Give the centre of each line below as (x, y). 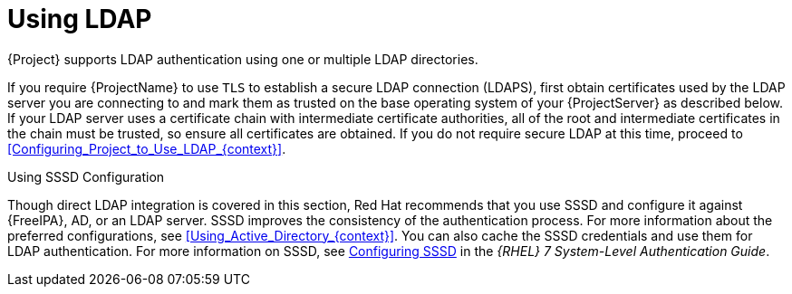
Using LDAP (80, 19)
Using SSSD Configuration (86, 176)
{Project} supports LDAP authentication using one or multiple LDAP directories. (243, 59)
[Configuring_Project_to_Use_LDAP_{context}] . (147, 148)
